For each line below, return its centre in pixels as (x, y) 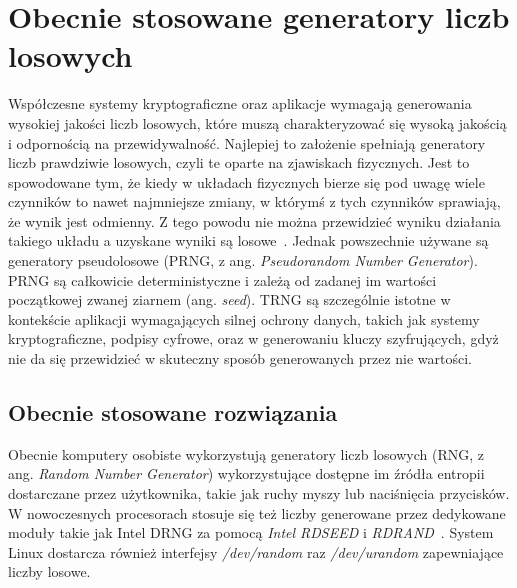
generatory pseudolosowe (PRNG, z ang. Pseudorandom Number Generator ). (243, 260)
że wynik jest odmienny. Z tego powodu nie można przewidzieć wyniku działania (254, 220)
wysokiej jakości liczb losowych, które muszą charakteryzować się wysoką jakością (257, 122)
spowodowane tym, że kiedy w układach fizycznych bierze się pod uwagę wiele (246, 181)
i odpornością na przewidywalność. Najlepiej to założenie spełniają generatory (247, 142)
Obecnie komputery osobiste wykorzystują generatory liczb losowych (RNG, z (246, 453)
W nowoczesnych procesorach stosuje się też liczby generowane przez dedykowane (257, 512)
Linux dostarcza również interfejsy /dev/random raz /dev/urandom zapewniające (256, 551)
